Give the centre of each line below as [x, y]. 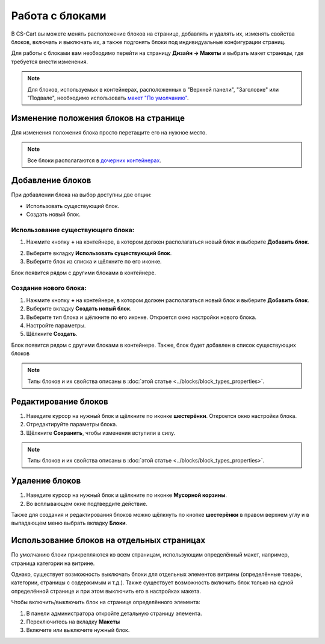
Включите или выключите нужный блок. [78, 630]
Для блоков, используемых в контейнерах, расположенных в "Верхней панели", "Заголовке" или [153, 89]
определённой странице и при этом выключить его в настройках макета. [106, 591]
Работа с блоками [59, 16]
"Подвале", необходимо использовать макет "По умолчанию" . [108, 98]
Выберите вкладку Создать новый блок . [79, 309]
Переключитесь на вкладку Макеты [73, 622]
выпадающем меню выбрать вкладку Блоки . [69, 523]
